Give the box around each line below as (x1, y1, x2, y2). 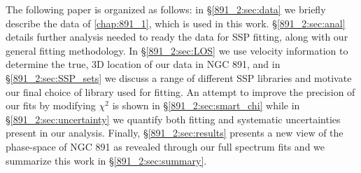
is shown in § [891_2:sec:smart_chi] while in (112, 98, 300, 113)
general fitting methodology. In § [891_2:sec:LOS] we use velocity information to (6, 43, 348, 57)
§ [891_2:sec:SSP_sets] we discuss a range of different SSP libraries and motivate (6, 70, 352, 85)
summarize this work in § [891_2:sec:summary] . (6, 153, 207, 167)
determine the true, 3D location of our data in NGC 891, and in (6, 57, 281, 71)
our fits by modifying (6, 98, 96, 113)
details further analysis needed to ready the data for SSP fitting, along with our (6, 29, 348, 44)
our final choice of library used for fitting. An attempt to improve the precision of (6, 84, 355, 99)
